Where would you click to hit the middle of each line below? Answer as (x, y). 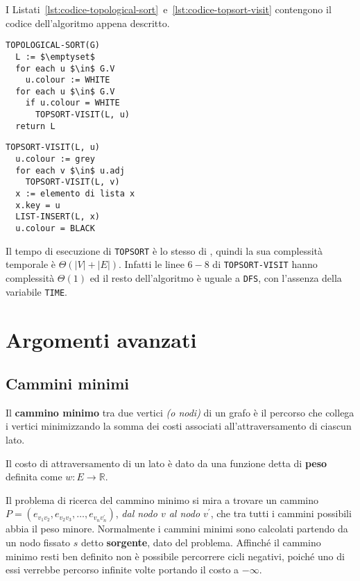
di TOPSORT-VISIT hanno (265, 264)
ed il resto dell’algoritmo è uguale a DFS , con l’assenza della (216, 278)
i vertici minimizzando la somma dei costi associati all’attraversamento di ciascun (179, 426)
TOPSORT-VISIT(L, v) (72, 182)
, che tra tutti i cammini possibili (281, 513)
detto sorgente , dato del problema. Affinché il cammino (201, 542)
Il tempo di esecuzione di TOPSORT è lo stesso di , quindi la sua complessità (164, 250)
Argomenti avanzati (101, 339)
